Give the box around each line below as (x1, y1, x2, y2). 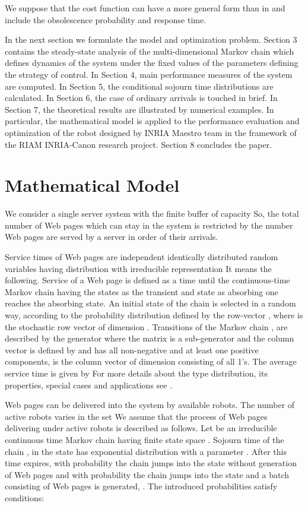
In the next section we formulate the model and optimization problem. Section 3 (5, 33, 297, 46)
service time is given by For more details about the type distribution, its (5, 366, 268, 379)
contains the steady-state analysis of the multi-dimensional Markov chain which (5, 45, 294, 57)
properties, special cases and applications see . (5, 378, 173, 391)
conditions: (5, 491, 45, 504)
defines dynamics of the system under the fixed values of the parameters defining (5, 56, 299, 69)
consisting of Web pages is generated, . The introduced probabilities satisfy (5, 480, 278, 492)
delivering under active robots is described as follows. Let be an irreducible (5, 422, 277, 434)
